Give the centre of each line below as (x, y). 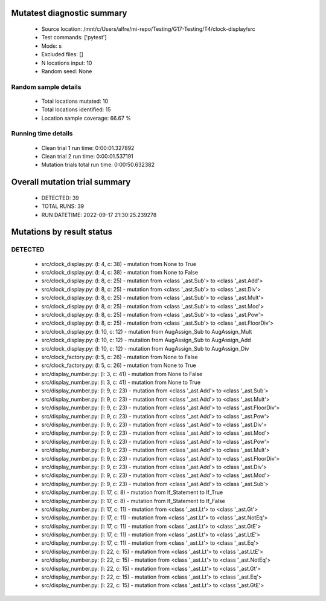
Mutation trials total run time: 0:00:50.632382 (98, 165)
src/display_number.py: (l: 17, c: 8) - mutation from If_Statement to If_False (133, 501)
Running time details (42, 134)
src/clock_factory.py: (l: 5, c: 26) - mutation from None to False (120, 357)
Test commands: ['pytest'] (74, 37)
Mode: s (52, 46)
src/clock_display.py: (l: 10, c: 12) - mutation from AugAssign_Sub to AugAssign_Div (145, 348)
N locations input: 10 (67, 63)
